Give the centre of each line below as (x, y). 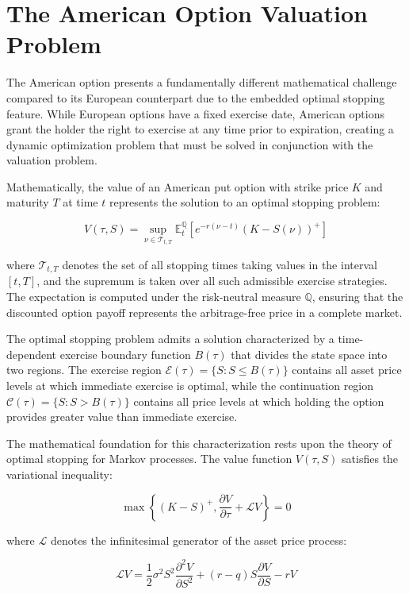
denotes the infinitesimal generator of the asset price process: (199, 540)
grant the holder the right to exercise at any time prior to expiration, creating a (200, 129)
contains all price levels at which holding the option (259, 401)
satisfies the (370, 459)
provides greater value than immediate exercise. (122, 417)
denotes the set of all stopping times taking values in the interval (220, 264)
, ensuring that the (357, 296)
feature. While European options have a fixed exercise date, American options (195, 113)
